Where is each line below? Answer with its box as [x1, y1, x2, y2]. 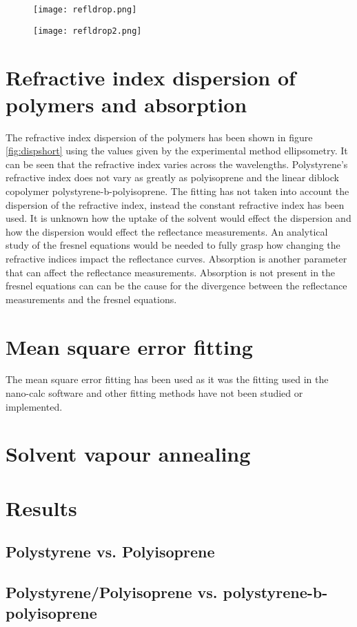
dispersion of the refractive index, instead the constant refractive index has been [6, 197, 345, 212]
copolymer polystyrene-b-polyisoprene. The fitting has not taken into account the [6, 184, 349, 198]
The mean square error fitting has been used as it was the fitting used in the [6, 372, 329, 387]
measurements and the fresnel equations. [6, 291, 177, 306]
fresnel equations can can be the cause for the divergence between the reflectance [6, 278, 347, 293]
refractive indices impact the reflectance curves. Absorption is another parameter [6, 251, 347, 265]
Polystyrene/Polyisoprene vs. [6, 582, 218, 603]
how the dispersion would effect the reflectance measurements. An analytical [6, 224, 328, 238]
